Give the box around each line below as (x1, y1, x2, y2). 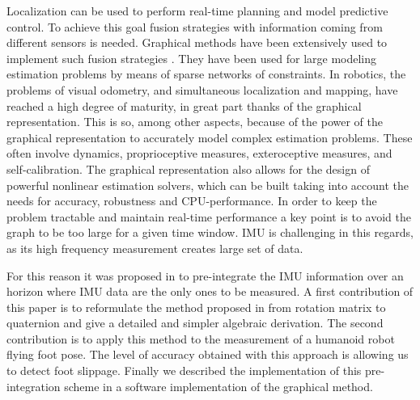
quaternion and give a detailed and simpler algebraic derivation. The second (6, 314, 384, 331)
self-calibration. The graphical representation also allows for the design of (6, 160, 370, 177)
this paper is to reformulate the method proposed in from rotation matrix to (6, 298, 386, 315)
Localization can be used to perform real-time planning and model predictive (6, 2, 388, 19)
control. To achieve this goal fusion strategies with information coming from (6, 18, 383, 35)
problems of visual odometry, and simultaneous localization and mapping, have (6, 81, 398, 98)
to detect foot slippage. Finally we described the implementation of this (6, 362, 362, 379)
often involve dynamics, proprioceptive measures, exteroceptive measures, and (6, 145, 392, 162)
